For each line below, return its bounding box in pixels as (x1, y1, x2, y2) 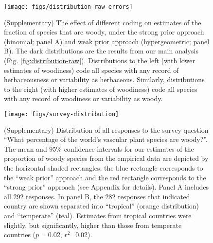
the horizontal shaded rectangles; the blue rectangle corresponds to (4, 163, 203, 173)
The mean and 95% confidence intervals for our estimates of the (4, 143, 194, 154)
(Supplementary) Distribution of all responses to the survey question (4, 124, 209, 135)
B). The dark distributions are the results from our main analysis (4, 46, 198, 56)
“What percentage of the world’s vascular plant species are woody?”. (4, 134, 208, 144)
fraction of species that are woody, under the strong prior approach (4, 27, 204, 37)
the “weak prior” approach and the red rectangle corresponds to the (4, 172, 206, 182)
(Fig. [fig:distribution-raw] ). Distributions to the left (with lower (4, 55, 195, 66)
